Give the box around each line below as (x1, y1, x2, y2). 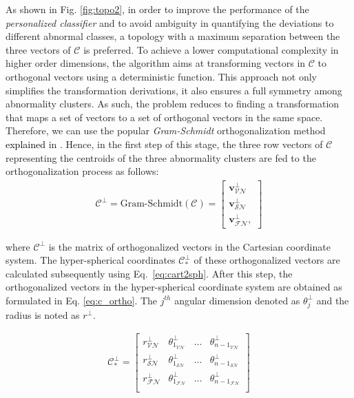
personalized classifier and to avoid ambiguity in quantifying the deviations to (6, 15, 334, 30)
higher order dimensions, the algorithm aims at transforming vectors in (6, 56, 306, 70)
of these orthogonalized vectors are (194, 253, 340, 267)
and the (316, 293, 349, 307)
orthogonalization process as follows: (6, 164, 159, 178)
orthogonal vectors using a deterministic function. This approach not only (6, 69, 317, 83)
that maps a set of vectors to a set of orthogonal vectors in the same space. (6, 109, 323, 124)
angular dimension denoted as (174, 293, 300, 307)
